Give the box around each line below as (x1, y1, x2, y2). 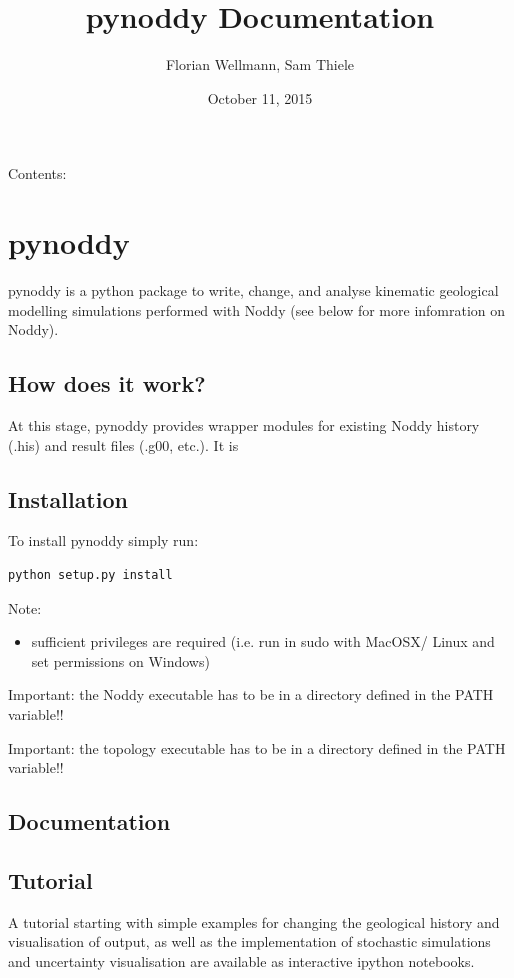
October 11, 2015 (207, 87, 313, 108)
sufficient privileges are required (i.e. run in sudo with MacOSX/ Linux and (31, 631, 495, 652)
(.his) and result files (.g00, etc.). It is (8, 434, 239, 455)
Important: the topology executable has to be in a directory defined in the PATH (8, 737, 506, 758)
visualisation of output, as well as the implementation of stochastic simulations (8, 931, 491, 952)
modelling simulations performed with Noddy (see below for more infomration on (8, 299, 506, 320)
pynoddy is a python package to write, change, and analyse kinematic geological (8, 280, 499, 301)
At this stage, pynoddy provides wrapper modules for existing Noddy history (8, 415, 480, 436)
